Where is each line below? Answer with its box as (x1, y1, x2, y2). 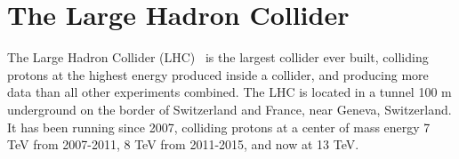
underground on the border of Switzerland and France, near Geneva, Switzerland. (7, 99, 452, 118)
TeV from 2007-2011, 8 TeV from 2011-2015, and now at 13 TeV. (7, 135, 359, 154)
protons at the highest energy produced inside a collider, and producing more (7, 65, 429, 83)
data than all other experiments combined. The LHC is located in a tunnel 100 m (7, 83, 452, 101)
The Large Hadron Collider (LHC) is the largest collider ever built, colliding (7, 48, 429, 67)
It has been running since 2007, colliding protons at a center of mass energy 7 (7, 117, 431, 136)
